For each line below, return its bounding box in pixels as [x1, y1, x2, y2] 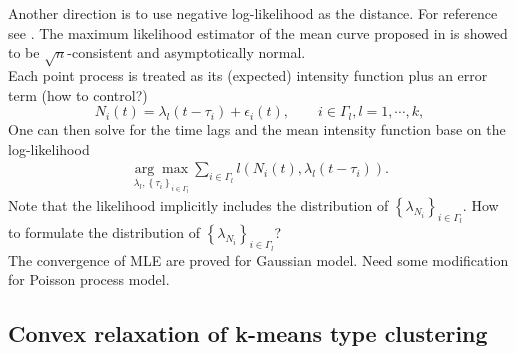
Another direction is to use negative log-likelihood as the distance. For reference [8, 3, 498, 23]
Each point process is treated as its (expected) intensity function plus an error [8, 64, 488, 85]
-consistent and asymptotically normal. [67, 42, 306, 63]
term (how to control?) [8, 84, 148, 105]
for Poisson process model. [8, 269, 170, 290]
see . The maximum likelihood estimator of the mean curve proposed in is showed [8, 22, 508, 43]
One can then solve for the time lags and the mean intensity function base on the [8, 119, 506, 140]
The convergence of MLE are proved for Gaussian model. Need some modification [8, 249, 509, 270]
